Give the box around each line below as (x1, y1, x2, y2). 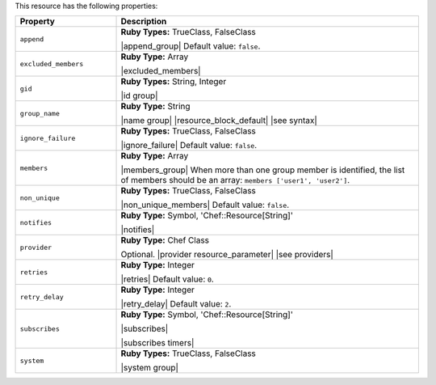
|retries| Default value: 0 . (120, 273, 214, 285)
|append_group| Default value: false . (120, 40, 261, 52)
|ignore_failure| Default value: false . (120, 140, 258, 151)
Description (120, 16, 167, 27)
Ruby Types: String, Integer (120, 76, 227, 87)
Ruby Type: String (120, 101, 191, 112)
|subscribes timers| (120, 337, 195, 349)
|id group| (120, 90, 158, 101)
